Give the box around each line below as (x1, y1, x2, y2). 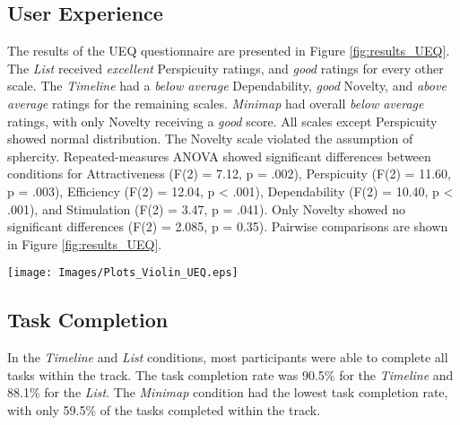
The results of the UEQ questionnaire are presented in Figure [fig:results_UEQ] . (7, 41, 450, 60)
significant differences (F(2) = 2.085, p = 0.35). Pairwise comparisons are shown (7, 217, 448, 236)
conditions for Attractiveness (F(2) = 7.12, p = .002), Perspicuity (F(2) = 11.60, (7, 164, 451, 183)
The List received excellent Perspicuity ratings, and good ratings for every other (7, 58, 444, 77)
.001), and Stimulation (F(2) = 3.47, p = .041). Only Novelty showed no (7, 199, 406, 218)
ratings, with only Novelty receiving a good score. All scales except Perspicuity (7, 111, 438, 130)
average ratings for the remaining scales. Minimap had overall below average (7, 93, 424, 112)
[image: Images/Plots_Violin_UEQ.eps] (7, 266, 239, 280)
